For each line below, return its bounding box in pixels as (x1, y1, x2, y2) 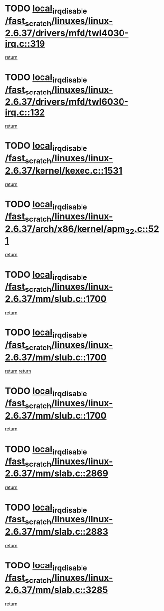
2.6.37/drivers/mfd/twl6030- (5, 96, 129, 107)
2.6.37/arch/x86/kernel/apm (5, 223, 125, 234)
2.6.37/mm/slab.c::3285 (5, 584, 108, 596)
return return (5, 368, 31, 374)
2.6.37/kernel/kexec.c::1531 (5, 165, 123, 176)
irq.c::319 (5, 38, 45, 49)
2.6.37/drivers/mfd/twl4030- (5, 28, 129, 39)
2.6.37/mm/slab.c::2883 (5, 526, 109, 537)
